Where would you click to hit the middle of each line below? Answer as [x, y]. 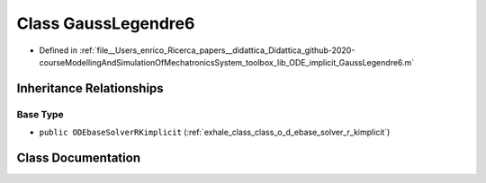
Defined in [58, 50]
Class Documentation [79, 157]
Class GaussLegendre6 [106, 23]
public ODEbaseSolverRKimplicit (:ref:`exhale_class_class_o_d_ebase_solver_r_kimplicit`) [215, 132]
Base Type [40, 114]
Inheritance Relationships [90, 88]
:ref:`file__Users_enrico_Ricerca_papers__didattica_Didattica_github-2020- [217, 50]
